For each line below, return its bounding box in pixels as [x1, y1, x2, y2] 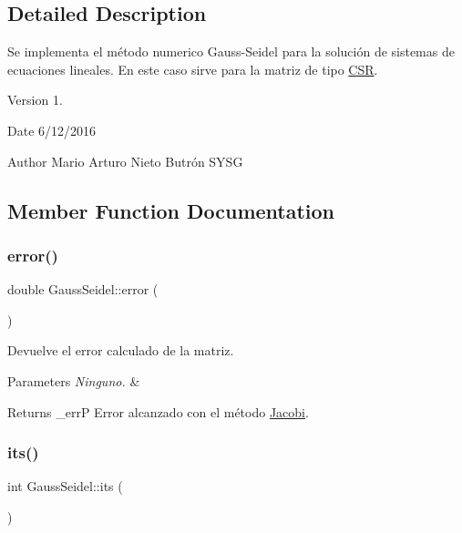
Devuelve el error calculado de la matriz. [7, 341, 234, 360]
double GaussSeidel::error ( [7, 280, 159, 299]
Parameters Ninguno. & [7, 371, 140, 390]
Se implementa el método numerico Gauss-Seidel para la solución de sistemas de [7, 42, 455, 61]
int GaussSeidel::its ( [7, 477, 123, 496]
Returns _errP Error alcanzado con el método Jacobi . [7, 402, 309, 421]
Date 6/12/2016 [7, 120, 97, 139]
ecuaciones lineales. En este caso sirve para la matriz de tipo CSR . [7, 59, 378, 78]
